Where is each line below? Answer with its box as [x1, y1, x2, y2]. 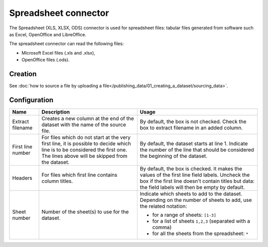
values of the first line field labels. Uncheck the [139, 171, 250, 178]
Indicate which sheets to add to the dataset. [139, 190, 243, 197]
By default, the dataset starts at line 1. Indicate [139, 140, 248, 147]
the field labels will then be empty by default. [139, 184, 245, 190]
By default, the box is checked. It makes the [139, 165, 243, 172]
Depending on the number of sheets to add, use [139, 196, 252, 203]
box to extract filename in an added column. [139, 124, 243, 131]
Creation [9, 69, 37, 78]
